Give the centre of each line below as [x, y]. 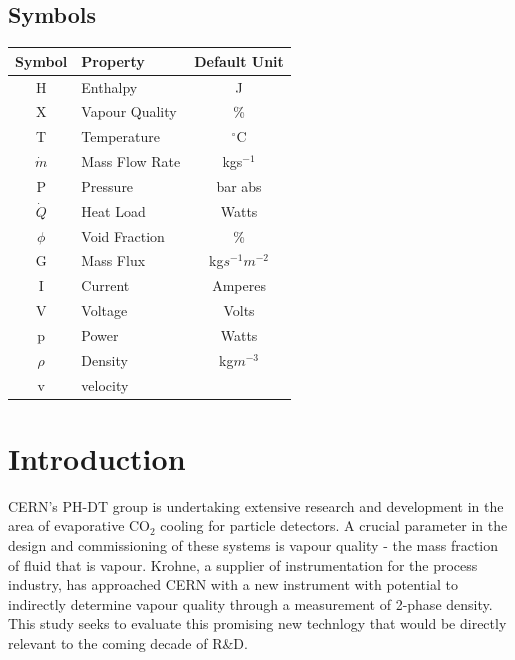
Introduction [97, 457]
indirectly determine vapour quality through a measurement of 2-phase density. [250, 603]
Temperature [120, 136]
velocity [105, 384]
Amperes [239, 285]
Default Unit [239, 60]
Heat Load [113, 210]
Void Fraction [123, 235]
